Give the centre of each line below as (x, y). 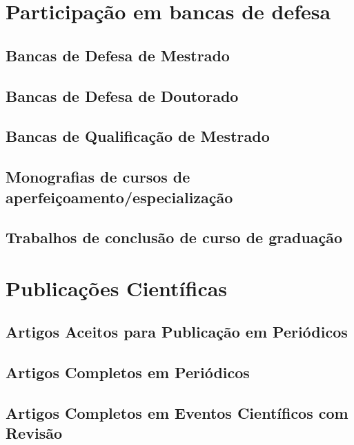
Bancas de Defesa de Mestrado (118, 55)
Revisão (34, 433)
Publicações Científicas (117, 288)
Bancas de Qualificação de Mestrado (138, 136)
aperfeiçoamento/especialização (119, 197)
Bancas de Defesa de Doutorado (122, 95)
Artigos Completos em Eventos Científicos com (177, 413)
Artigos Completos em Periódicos (128, 372)
